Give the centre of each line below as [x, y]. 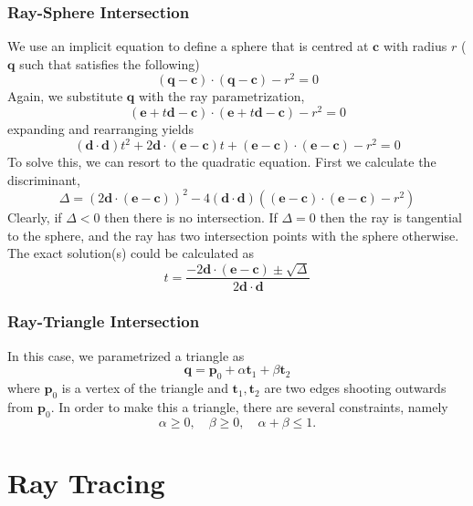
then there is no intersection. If [191, 217]
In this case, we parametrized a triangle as [126, 355]
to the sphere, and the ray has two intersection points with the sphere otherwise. [233, 235]
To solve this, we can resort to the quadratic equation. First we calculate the [222, 162]
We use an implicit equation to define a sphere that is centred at [188, 46]
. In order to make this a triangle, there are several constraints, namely [249, 406]
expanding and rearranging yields [101, 129]
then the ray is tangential [391, 217]
